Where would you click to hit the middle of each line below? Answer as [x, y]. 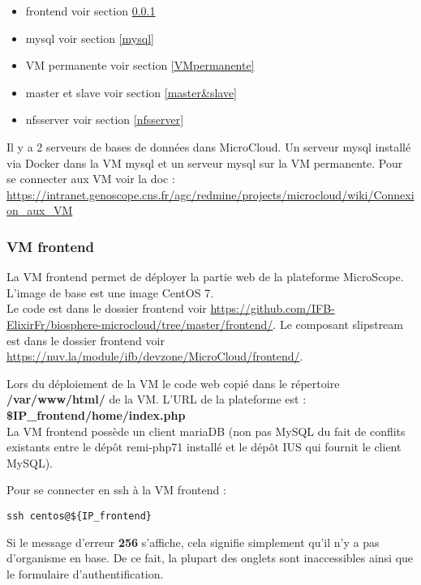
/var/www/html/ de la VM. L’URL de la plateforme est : [157, 399]
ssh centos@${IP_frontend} [79, 516]
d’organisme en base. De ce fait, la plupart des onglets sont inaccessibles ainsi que [210, 558]
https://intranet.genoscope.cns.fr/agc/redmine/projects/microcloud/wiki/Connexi [210, 194]
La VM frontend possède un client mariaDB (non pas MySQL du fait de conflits [206, 431]
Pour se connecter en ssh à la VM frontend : [116, 490]
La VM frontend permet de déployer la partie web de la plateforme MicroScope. [205, 277]
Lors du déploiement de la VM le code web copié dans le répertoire [173, 383]
